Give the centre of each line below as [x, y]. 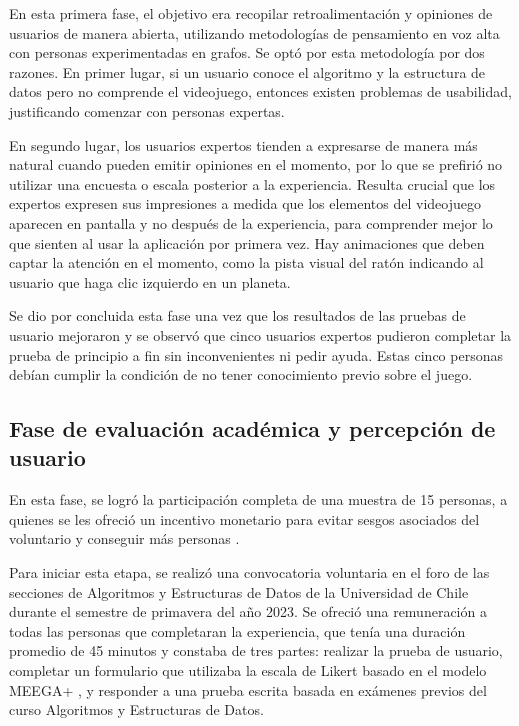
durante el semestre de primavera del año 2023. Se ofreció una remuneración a [248, 611]
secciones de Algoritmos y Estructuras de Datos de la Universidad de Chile [239, 591]
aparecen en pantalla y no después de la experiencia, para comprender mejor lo [251, 222]
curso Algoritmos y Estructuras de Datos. [136, 709]
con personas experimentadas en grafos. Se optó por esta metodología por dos [247, 52]
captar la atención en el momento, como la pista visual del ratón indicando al [246, 262]
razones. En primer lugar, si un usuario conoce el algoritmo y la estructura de [247, 71]
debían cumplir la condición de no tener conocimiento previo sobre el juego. [241, 374]
